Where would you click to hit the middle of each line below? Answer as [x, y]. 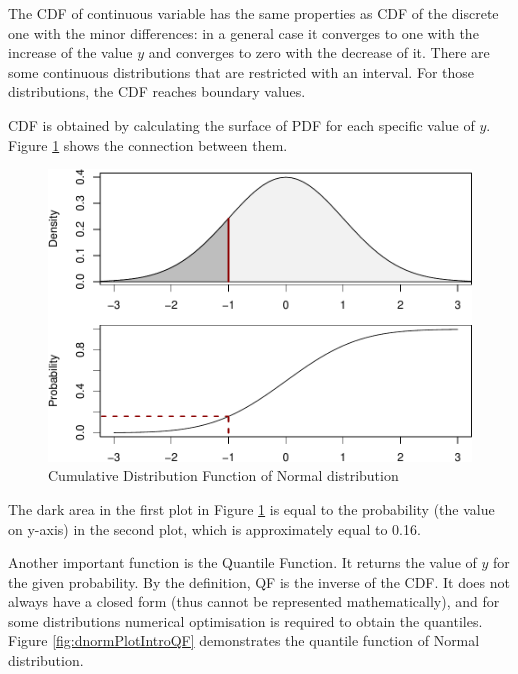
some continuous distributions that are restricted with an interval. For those [241, 71]
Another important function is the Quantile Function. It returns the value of [242, 562]
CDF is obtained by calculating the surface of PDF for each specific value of [241, 124]
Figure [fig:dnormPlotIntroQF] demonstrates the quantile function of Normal [244, 640]
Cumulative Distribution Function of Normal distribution [223, 475]
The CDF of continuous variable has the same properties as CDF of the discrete [253, 13]
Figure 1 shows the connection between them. [148, 144]
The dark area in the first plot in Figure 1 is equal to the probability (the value [251, 508]
